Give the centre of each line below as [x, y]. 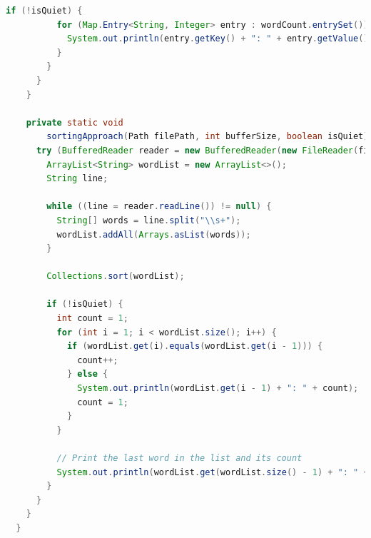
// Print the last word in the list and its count [179, 458]
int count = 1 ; [92, 319]
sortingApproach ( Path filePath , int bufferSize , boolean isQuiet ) [208, 137]
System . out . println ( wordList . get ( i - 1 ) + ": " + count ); [218, 389]
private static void [75, 122]
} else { [87, 374]
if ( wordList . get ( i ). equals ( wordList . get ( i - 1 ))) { [195, 346]
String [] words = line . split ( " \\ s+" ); [149, 220]
